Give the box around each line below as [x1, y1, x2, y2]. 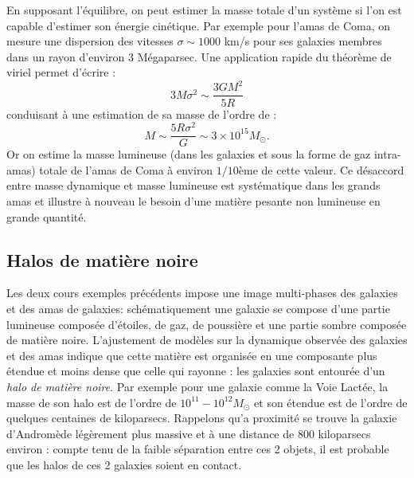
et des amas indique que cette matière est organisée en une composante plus [6, 347, 377, 363]
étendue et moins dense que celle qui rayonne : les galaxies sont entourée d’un [6, 362, 385, 379]
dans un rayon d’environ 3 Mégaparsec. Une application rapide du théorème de [6, 48, 392, 65]
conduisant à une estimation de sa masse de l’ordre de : [6, 105, 277, 122]
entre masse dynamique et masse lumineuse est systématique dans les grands [6, 177, 381, 194]
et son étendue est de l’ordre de [254, 394, 408, 410]
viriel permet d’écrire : [6, 64, 116, 80]
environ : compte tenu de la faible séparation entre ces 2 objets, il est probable [6, 441, 389, 457]
